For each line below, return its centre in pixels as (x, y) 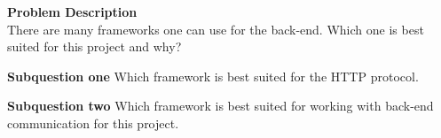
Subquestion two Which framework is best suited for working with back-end (220, 106)
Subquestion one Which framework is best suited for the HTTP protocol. (213, 76)
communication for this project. (93, 123)
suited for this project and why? (94, 46)
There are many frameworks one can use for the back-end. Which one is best (216, 29)
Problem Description (72, 11)
